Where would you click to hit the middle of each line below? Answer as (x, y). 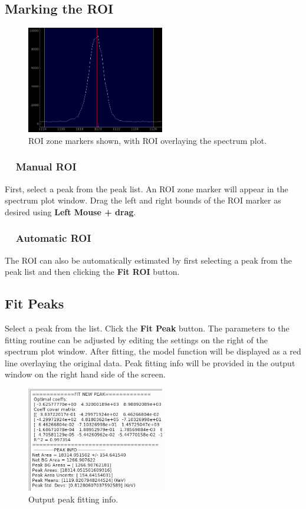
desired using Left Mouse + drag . (70, 211)
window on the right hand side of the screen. (85, 374)
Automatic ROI (53, 238)
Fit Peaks (34, 303)
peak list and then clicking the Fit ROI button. (92, 272)
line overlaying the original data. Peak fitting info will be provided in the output (150, 362)
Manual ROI (46, 167)
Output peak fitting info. (73, 499)
